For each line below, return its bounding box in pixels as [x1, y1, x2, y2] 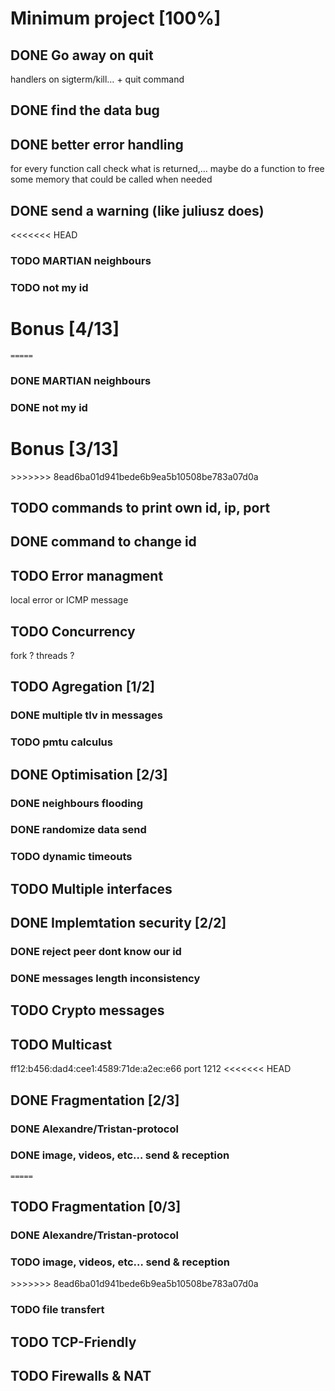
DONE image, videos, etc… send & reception [10, 1148, 230, 1162]
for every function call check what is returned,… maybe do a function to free [10, 163, 325, 175]
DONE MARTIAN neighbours [10, 373, 152, 387]
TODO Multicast [10, 1036, 113, 1053]
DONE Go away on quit [10, 47, 154, 64]
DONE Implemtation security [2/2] [10, 915, 227, 932]
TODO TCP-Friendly [10, 1333, 137, 1351]
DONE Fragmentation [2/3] [10, 1092, 180, 1109]
